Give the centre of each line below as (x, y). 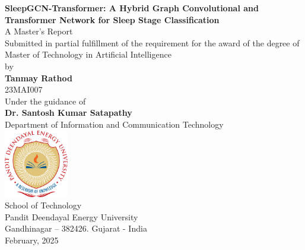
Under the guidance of (45, 101)
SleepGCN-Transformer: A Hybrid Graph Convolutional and (132, 8)
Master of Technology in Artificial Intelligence (88, 54)
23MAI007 (24, 89)
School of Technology (43, 205)
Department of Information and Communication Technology (114, 124)
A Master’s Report (39, 31)
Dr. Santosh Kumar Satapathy (69, 113)
